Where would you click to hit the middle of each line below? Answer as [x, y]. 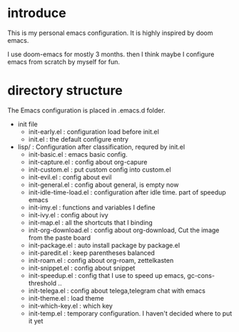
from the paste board [60, 237]
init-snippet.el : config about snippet [82, 268]
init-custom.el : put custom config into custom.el [100, 170]
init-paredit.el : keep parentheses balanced [92, 253]
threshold [42, 283]
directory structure [65, 91]
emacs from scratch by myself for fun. [63, 61]
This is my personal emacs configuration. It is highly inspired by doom [110, 33]
